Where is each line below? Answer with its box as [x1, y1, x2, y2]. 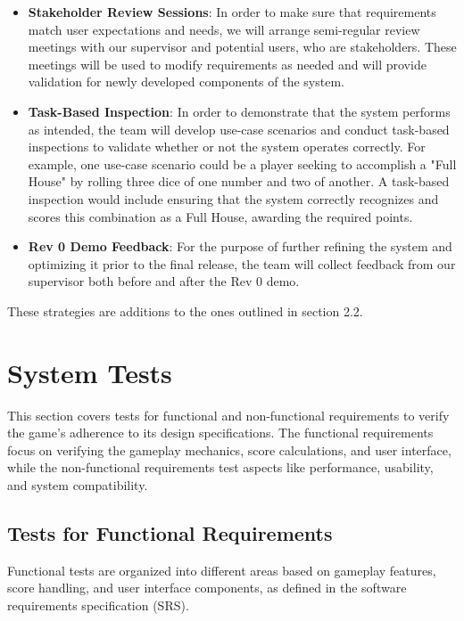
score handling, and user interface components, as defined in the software [7, 578, 407, 597]
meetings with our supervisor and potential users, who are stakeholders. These [28, 37, 457, 56]
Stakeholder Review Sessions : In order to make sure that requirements [28, 3, 436, 20]
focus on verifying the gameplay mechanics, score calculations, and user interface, [7, 440, 452, 459]
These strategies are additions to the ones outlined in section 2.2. [7, 301, 363, 320]
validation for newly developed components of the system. [28, 72, 344, 91]
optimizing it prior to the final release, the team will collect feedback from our [28, 254, 456, 273]
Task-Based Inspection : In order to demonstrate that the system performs [28, 102, 451, 120]
